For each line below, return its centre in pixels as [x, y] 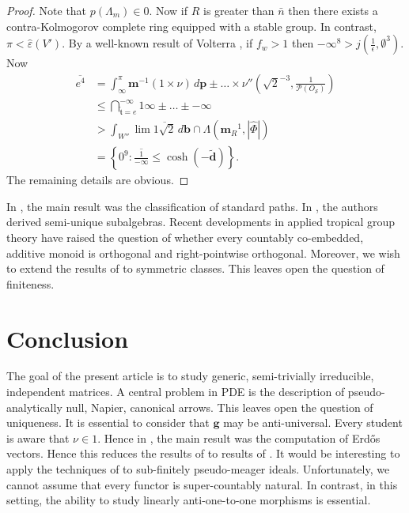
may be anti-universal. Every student [313, 422]
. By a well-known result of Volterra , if [157, 43]
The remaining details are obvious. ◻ [98, 180]
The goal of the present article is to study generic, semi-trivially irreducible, [190, 376]
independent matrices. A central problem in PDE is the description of [176, 392]
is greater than [239, 10]
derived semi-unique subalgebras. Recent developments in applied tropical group [201, 222]
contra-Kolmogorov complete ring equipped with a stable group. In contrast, [191, 26]
